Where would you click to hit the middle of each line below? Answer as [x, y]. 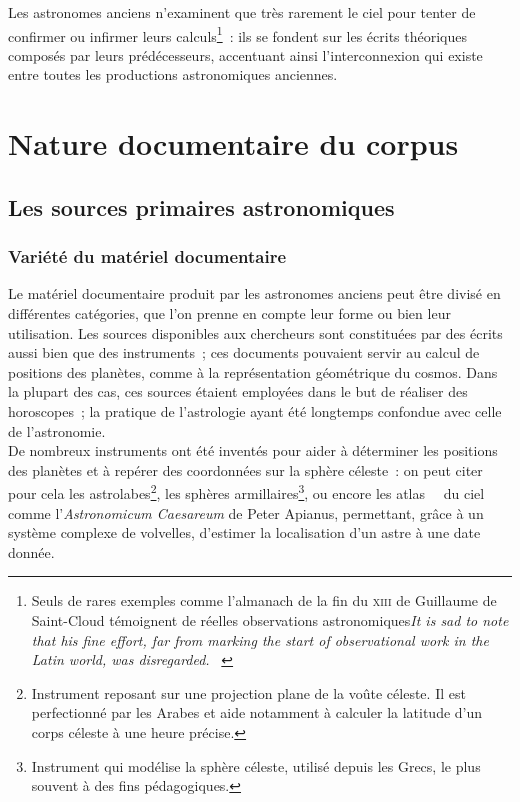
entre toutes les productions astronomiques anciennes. [173, 74]
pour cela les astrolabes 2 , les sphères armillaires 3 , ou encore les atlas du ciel [246, 491]
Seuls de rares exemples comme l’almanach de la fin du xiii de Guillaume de [264, 600]
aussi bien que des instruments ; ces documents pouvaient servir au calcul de [244, 352]
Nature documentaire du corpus [233, 143]
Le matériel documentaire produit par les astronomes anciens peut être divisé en [254, 293]
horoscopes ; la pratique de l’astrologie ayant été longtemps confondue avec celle [255, 410]
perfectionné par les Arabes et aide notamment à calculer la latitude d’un [257, 712]
